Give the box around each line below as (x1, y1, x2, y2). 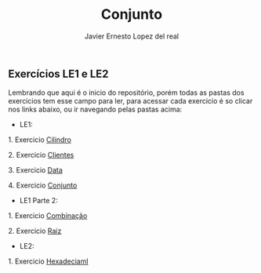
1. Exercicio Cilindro (8, 135, 72, 144)
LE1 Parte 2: (19, 196, 59, 206)
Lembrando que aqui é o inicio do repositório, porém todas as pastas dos (8, 88, 245, 97)
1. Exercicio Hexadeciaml (8, 257, 89, 266)
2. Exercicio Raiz (8, 226, 62, 236)
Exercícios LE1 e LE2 (8, 67, 109, 80)
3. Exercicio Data (8, 166, 63, 175)
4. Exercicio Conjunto (8, 180, 78, 190)
